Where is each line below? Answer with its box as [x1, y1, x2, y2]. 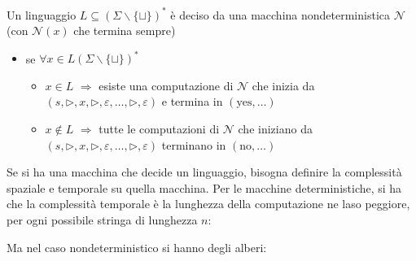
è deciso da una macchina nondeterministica [170, 6, 390, 23]
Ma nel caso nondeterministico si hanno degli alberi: [7, 238, 267, 255]
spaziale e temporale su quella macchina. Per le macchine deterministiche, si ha [7, 179, 402, 196]
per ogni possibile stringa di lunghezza [7, 211, 198, 228]
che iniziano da [238, 120, 313, 137]
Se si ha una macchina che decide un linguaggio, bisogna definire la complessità [7, 163, 402, 181]
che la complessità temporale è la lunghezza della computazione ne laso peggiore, [7, 195, 410, 212]
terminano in [161, 136, 226, 153]
